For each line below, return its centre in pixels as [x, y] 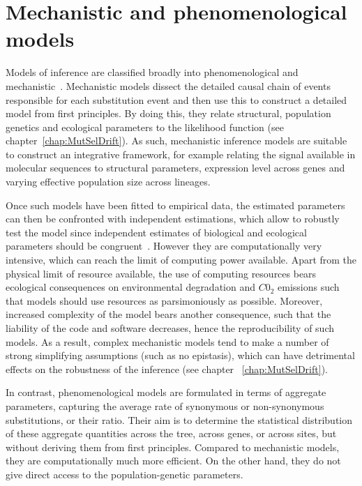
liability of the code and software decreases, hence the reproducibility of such [170, 328]
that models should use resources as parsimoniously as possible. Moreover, [164, 300]
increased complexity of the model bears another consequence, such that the [168, 314]
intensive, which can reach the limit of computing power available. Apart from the [181, 260]
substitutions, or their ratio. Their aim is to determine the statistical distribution [179, 419]
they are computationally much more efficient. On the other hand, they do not [173, 461]
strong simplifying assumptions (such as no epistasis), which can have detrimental [180, 355]
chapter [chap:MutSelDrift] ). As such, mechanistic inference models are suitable [176, 141]
